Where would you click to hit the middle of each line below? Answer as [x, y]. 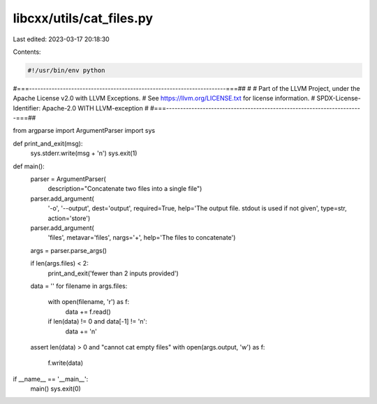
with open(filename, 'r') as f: [88, 302]
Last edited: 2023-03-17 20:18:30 [61, 39]
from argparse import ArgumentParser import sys [84, 131]
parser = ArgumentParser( [68, 179]
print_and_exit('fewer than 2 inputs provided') [113, 273]
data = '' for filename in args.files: [79, 286]
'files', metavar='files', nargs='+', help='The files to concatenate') [142, 238]
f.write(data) [66, 363]
